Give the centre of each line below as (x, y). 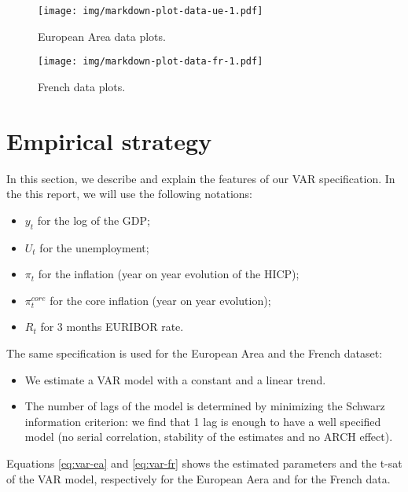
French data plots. (82, 86)
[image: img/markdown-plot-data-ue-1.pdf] (151, 11)
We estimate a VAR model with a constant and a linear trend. (175, 379)
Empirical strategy (109, 140)
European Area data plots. (102, 36)
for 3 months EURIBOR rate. (112, 327)
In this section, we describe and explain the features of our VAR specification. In (201, 178)
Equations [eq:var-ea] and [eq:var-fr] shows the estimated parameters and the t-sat (204, 463)
